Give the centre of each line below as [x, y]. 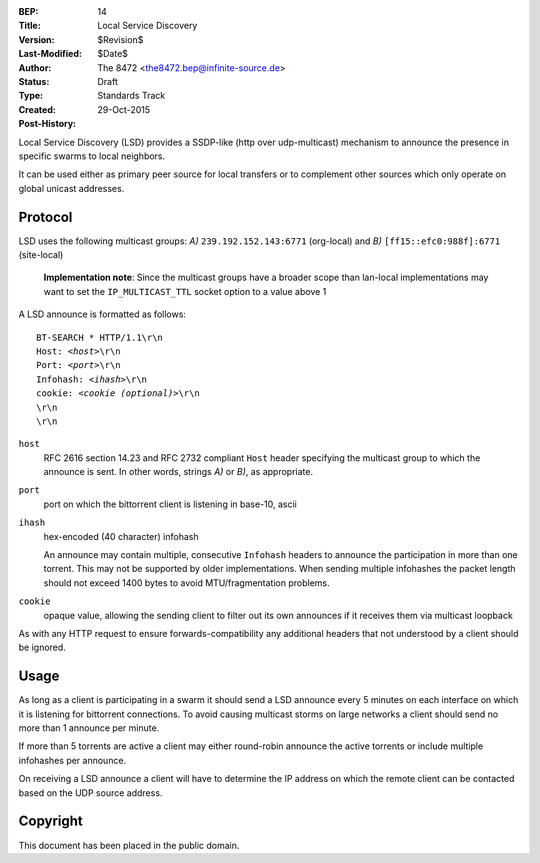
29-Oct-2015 [124, 109]
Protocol [45, 216]
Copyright [51, 821]
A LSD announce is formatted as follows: [102, 314]
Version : [36, 39]
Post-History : [47, 124]
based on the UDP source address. [90, 792]
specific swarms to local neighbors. [92, 156]
